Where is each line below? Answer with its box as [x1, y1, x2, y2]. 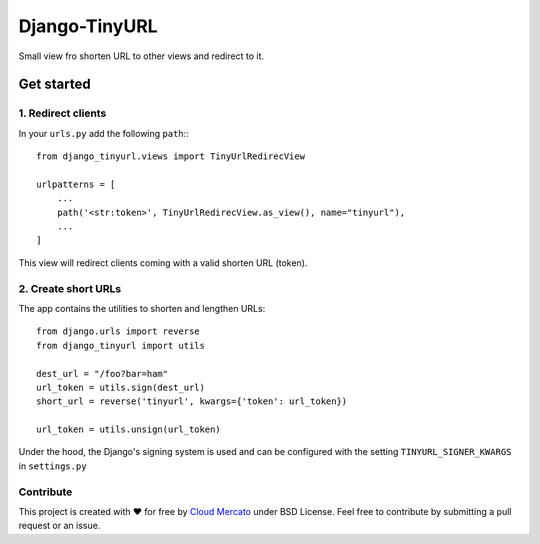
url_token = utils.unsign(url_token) [36, 424, 222, 435]
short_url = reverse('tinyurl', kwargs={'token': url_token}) [36, 396, 348, 407]
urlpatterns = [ [36, 178, 116, 190]
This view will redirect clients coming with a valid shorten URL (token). [18, 256, 308, 269]
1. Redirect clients [18, 106, 107, 120]
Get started [18, 76, 91, 93]
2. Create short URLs [18, 281, 122, 295]
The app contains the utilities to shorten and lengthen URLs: [18, 302, 266, 314]
